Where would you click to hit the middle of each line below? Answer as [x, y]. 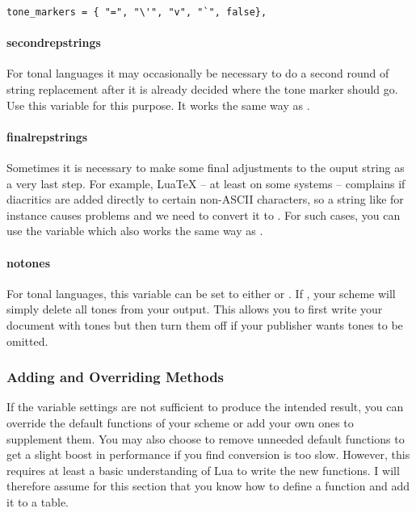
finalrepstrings [47, 136]
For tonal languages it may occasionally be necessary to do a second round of [198, 73]
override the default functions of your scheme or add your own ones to [180, 422]
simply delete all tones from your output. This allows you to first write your [195, 309]
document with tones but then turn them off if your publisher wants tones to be [205, 324]
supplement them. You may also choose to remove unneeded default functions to [206, 438]
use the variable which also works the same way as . [135, 231]
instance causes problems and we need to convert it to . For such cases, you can [204, 214]
